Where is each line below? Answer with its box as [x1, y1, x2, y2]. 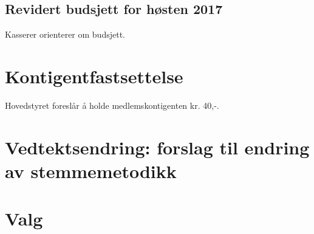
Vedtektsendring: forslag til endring [5, 134, 310, 159]
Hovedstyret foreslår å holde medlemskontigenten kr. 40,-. [5, 98, 219, 111]
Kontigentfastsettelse [5, 63, 183, 88]
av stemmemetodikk [5, 158, 177, 183]
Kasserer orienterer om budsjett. [5, 28, 125, 41]
